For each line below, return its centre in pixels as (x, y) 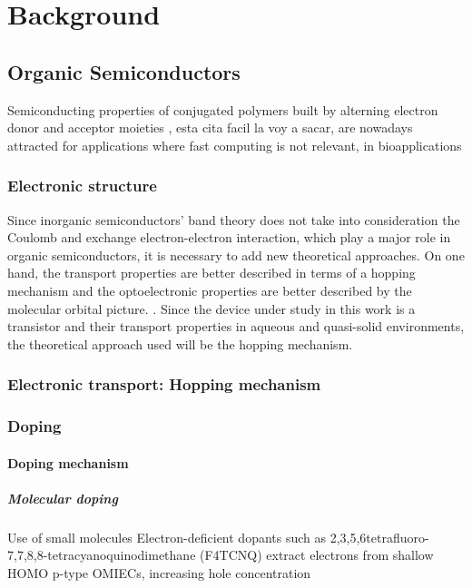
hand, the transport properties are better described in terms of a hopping (211, 273)
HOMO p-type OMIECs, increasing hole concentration (159, 572)
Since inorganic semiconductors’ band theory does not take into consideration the (234, 219)
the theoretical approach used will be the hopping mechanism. (180, 343)
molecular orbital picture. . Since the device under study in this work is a (211, 308)
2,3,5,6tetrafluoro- (379, 537)
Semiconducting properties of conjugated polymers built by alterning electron (223, 109)
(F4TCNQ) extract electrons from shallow (317, 555)
